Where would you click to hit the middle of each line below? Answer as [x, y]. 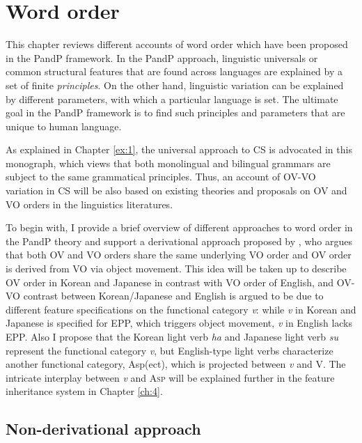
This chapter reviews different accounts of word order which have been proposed [177, 44]
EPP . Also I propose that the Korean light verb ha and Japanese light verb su [172, 336]
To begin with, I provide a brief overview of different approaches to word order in [179, 227]
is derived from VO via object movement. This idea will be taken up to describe [176, 269]
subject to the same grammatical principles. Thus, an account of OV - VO [161, 177]
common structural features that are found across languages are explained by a [174, 71]
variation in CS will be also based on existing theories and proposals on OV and [176, 191]
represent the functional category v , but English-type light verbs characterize [170, 350]
